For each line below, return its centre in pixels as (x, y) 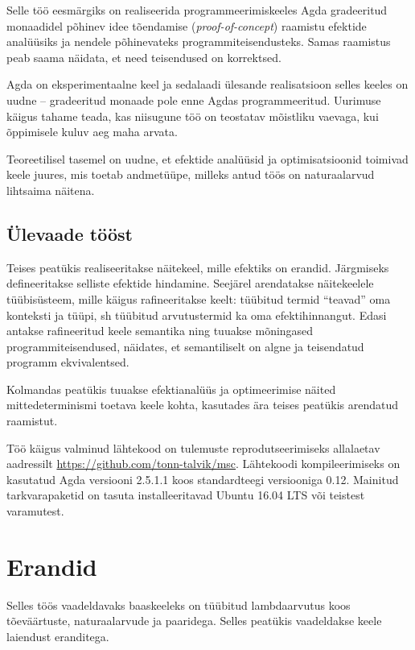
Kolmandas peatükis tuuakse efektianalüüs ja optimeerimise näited (171, 389)
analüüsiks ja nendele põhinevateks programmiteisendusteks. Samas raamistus (199, 41)
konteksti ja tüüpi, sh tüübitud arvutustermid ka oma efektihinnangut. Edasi (197, 315)
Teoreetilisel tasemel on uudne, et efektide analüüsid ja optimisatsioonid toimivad (207, 158)
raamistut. (32, 421)
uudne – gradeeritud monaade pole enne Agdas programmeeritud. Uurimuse (194, 99)
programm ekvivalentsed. (68, 362)
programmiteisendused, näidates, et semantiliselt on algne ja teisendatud (185, 346)
